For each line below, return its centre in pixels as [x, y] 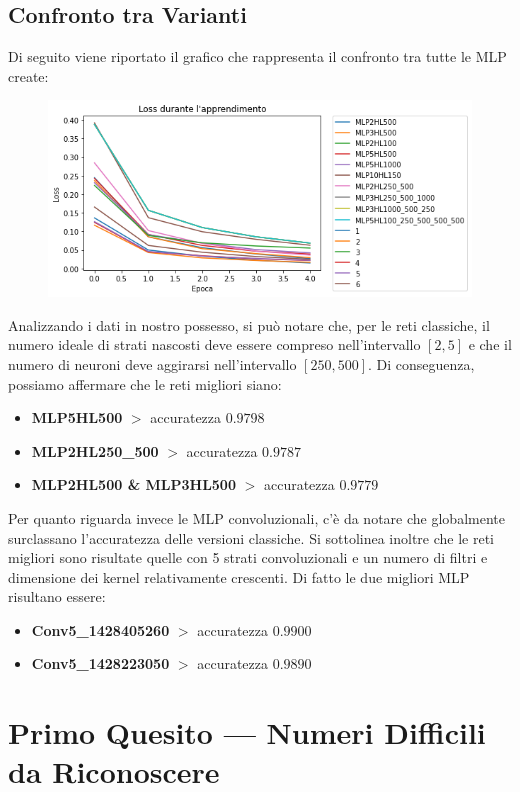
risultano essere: [57, 596]
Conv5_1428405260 [100, 629]
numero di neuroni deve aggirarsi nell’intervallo [152, 363]
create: [28, 75]
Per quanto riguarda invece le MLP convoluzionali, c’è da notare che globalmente [256, 517]
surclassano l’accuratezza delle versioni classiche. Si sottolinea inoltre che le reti [251, 537]
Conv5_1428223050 [100, 663]
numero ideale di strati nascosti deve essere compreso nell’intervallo [214, 344]
